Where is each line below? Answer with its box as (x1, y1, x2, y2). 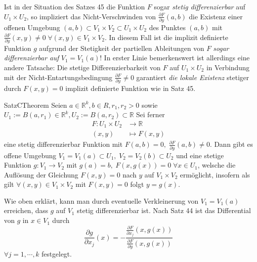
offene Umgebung (4, 150, 56, 160)
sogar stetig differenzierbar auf (154, 1, 246, 11)
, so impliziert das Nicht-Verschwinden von (27, 11, 156, 21)
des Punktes (149, 22, 186, 32)
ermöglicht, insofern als (180, 169, 250, 179)
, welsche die (197, 160, 236, 170)
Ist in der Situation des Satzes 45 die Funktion (4, 1, 145, 11)
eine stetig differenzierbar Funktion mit (4, 139, 123, 149)
